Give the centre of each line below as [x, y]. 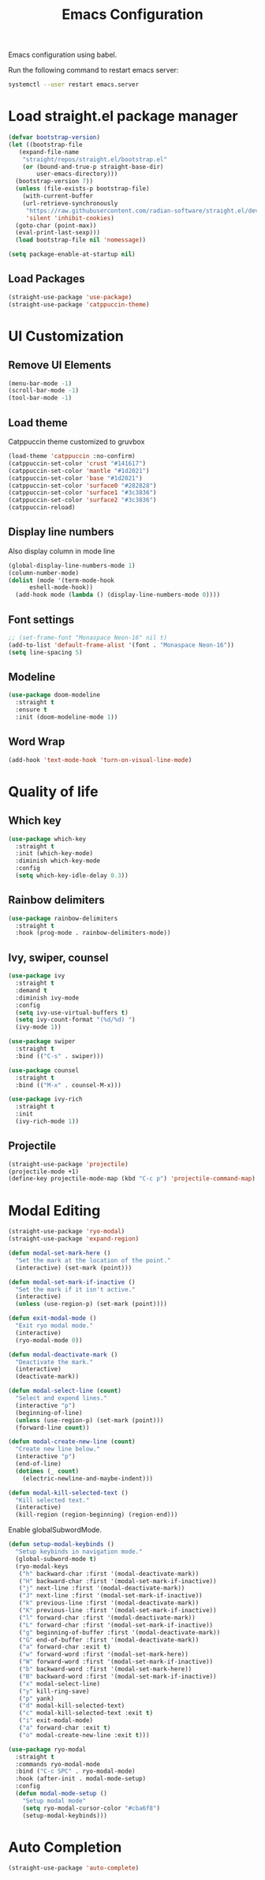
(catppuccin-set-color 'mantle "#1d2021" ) [79, 471]
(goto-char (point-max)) [56, 225]
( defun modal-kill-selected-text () [68, 1493]
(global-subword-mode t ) [56, 1559]
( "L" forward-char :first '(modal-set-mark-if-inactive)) [116, 1625]
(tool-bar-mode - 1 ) [40, 398]
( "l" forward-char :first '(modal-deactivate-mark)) [107, 1617]
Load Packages [47, 279]
